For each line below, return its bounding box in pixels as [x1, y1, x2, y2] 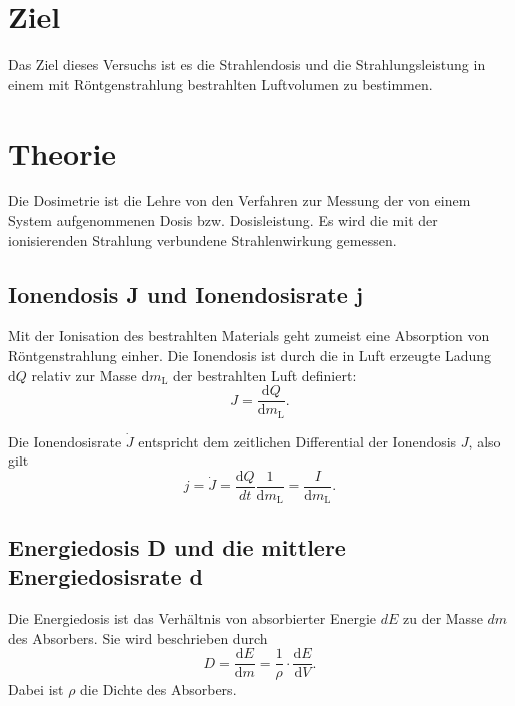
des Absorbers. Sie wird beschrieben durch [8, 627, 268, 648]
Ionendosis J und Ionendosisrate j [8, 278, 364, 309]
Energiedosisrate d [8, 561, 204, 592]
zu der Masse [402, 608, 483, 629]
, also [468, 430, 501, 451]
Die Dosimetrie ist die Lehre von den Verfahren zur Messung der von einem [8, 190, 471, 211]
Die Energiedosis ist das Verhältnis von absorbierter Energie [8, 608, 377, 629]
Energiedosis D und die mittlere [8, 531, 346, 562]
